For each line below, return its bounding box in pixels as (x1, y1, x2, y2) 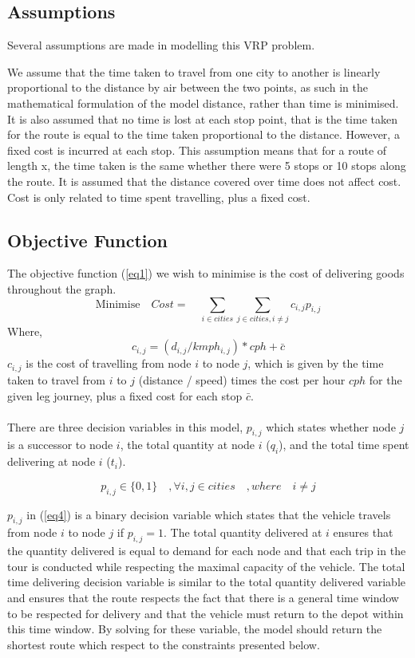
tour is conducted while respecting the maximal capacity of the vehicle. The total (7, 558, 405, 574)
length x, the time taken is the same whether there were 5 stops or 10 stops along (7, 157, 406, 174)
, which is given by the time (247, 355, 384, 372)
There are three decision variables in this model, (7, 418, 243, 435)
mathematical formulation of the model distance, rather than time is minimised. (7, 94, 399, 111)
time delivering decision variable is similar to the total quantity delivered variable (7, 573, 405, 590)
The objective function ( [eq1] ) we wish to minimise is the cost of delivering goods (7, 265, 405, 282)
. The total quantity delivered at (163, 524, 322, 541)
